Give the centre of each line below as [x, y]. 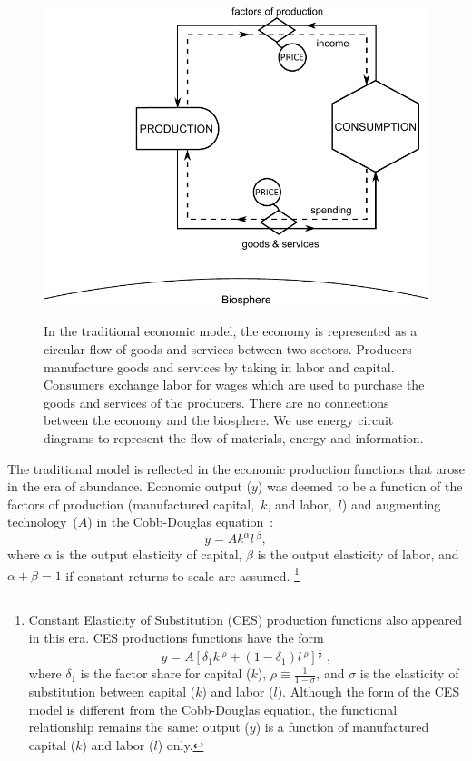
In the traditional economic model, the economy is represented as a [231, 331]
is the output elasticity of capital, [149, 554]
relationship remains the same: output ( [139, 727]
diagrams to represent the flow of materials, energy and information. [234, 438]
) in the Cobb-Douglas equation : [181, 522]
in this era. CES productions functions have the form [176, 637]
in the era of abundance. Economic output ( [129, 486]
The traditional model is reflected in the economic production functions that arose [236, 468]
